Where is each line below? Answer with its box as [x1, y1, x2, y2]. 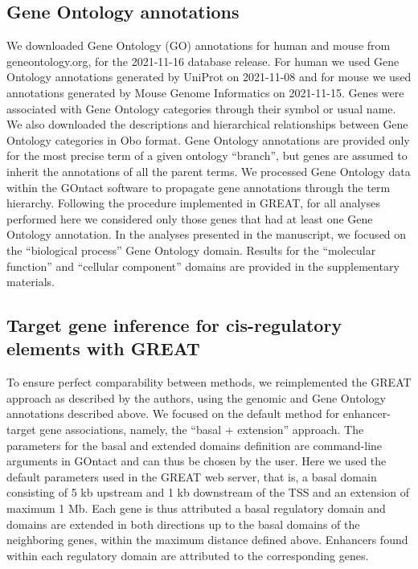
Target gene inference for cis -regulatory [6, 313, 342, 338]
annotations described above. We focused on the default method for [6, 405, 340, 422]
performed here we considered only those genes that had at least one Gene [6, 210, 373, 227]
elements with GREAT [6, 336, 200, 361]
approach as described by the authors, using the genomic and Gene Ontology [6, 389, 386, 406]
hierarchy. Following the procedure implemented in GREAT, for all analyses [6, 194, 381, 211]
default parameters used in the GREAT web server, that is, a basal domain [6, 468, 377, 485]
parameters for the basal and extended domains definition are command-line [6, 436, 383, 453]
